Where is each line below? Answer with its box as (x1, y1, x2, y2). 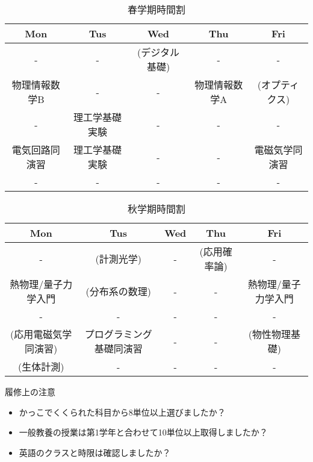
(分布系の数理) (85, 284, 151, 298)
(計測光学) (95, 252, 141, 266)
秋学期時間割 (127, 202, 185, 216)
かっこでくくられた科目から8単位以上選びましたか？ (19, 405, 226, 418)
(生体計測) (17, 360, 64, 373)
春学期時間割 (127, 2, 185, 16)
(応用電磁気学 (10, 327, 72, 341)
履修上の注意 (5, 386, 55, 398)
